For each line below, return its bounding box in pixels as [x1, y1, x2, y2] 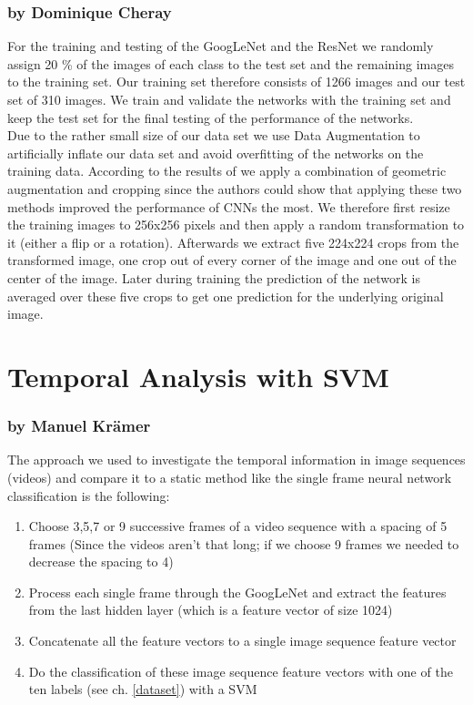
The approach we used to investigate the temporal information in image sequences [7, 450, 466, 469]
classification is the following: [7, 485, 170, 505]
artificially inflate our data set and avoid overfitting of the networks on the [7, 143, 424, 162]
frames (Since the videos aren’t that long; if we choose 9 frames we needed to [28, 534, 459, 553]
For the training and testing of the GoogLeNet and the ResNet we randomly [7, 36, 434, 56]
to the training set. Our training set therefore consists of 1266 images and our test [7, 72, 466, 91]
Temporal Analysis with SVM [7, 357, 389, 394]
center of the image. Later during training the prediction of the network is [7, 268, 420, 287]
